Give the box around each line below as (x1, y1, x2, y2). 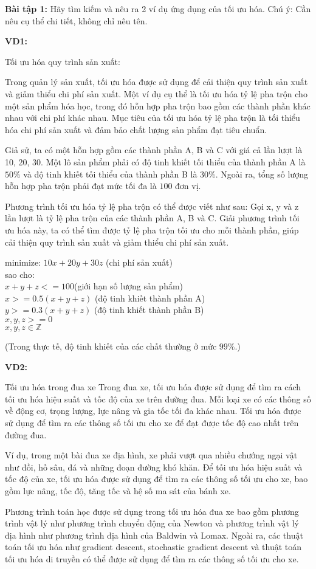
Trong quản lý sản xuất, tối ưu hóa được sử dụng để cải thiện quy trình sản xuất (5, 75, 308, 88)
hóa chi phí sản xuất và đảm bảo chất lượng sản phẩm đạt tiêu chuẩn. (5, 123, 267, 136)
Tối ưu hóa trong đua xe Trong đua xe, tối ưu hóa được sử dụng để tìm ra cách (5, 381, 301, 393)
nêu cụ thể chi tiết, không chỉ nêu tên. (5, 14, 148, 27)
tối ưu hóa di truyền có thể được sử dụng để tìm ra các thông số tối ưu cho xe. (5, 552, 299, 565)
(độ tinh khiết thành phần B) (94, 303, 204, 316)
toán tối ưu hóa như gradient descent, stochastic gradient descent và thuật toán (5, 540, 302, 553)
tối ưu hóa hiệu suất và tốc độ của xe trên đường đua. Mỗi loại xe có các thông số (5, 392, 311, 405)
